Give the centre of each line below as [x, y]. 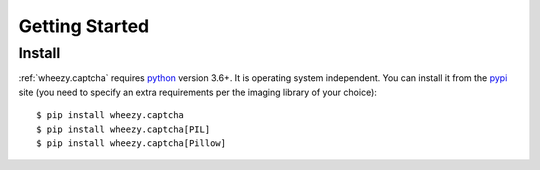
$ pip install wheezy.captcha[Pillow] [131, 143]
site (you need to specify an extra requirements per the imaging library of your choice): [197, 92]
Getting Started [84, 26]
